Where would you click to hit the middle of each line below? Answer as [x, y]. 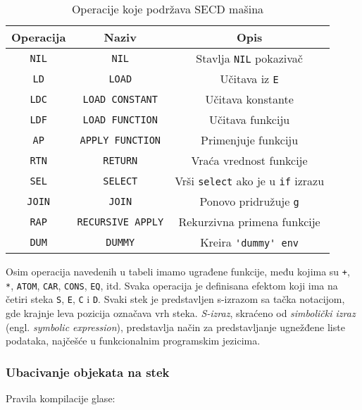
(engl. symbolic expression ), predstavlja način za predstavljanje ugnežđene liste [175, 327]
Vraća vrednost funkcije [249, 160]
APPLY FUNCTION [120, 140]
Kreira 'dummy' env [250, 242]
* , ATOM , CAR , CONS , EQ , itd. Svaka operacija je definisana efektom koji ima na [172, 285]
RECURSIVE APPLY [120, 222]
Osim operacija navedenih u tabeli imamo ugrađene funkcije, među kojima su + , [178, 271]
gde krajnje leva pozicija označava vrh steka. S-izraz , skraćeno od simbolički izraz [181, 312]
